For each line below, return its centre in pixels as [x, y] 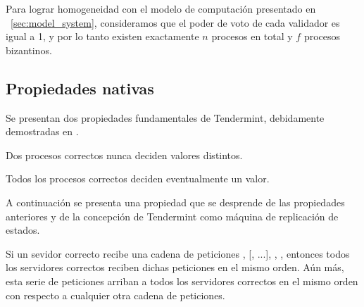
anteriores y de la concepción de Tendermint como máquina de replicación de [172, 216]
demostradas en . [42, 131]
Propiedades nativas [80, 88]
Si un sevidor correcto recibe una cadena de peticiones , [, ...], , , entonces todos [178, 253]
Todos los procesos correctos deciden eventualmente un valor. [138, 178]
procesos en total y [252, 36]
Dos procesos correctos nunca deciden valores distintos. [124, 155]
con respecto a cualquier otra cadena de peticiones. [115, 295]
